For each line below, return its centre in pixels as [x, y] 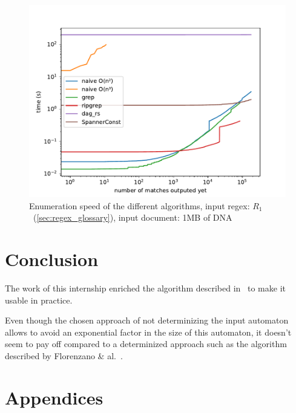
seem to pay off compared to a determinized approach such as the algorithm [146, 344]
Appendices [54, 397]
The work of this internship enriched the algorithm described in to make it [145, 288]
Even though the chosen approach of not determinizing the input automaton [147, 320]
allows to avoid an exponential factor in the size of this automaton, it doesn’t [148, 332]
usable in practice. [39, 300]
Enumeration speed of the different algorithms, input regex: [140, 205]
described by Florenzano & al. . [64, 355]
